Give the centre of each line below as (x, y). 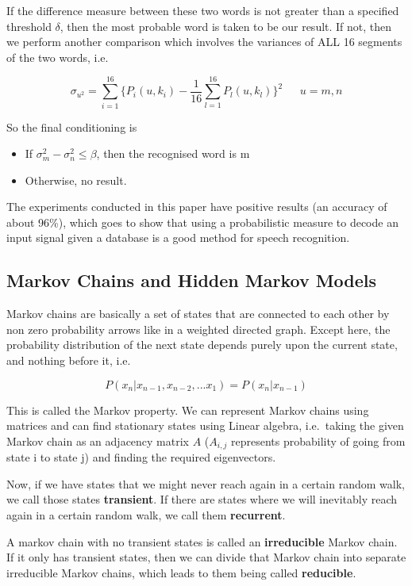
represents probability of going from (318, 440)
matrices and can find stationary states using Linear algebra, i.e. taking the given (205, 425)
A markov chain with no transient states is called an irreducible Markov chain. (202, 541)
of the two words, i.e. (58, 57)
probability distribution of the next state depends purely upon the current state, (202, 345)
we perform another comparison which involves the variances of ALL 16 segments (204, 42)
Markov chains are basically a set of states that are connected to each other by (198, 314)
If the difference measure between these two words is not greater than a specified (203, 10)
